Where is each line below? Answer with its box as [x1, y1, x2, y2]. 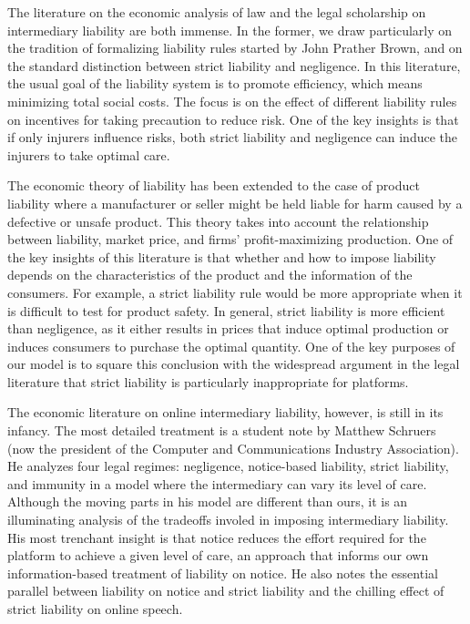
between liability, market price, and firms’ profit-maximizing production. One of [7, 230, 454, 249]
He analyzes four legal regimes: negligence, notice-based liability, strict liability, [7, 456, 449, 476]
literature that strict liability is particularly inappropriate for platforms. [7, 372, 409, 391]
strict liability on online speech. [7, 599, 183, 618]
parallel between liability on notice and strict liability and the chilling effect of [7, 581, 444, 600]
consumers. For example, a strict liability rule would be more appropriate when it [7, 282, 463, 302]
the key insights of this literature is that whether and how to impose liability [7, 247, 436, 266]
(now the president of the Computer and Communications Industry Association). [7, 438, 459, 457]
